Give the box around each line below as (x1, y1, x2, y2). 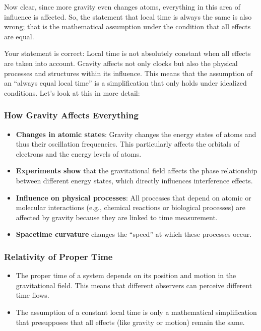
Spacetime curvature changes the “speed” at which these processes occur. (16, 229, 252, 239)
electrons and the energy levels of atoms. (16, 148, 142, 159)
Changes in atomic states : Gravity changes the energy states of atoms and (16, 128, 256, 139)
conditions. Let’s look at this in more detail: (4, 87, 140, 98)
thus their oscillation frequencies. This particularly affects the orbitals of (16, 139, 240, 149)
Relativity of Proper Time (4, 250, 113, 262)
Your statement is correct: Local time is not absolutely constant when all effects (4, 48, 251, 58)
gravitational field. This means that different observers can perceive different (16, 280, 252, 290)
